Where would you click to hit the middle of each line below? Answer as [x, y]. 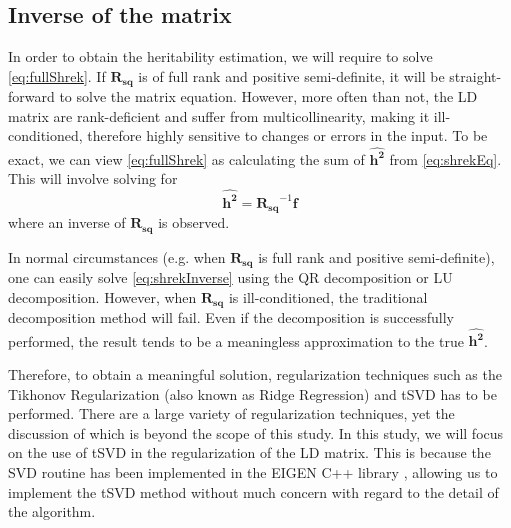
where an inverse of [67, 222]
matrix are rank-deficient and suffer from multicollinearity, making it [219, 115]
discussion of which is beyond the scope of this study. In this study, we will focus [256, 432]
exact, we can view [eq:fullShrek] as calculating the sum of [186, 158]
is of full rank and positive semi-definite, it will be [291, 75]
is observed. [194, 222]
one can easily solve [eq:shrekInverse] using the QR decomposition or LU [230, 277]
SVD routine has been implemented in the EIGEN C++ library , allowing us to [253, 471]
